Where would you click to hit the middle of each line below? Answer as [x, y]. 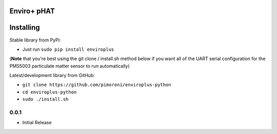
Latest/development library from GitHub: [52, 75]
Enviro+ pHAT [32, 11]
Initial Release [37, 123]
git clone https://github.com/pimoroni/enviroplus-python [97, 85]
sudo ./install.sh [45, 99]
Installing [25, 27]
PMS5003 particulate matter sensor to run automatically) [70, 66]
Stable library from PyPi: [35, 40]
